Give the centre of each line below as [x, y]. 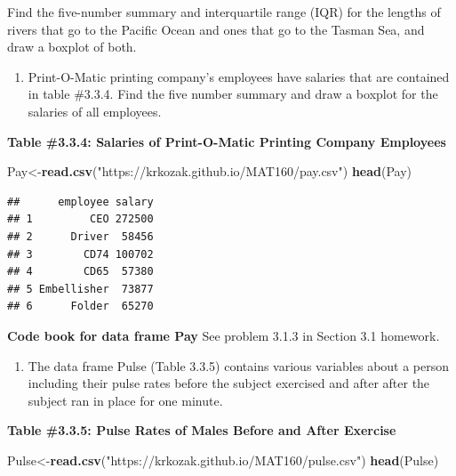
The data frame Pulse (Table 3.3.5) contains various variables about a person [239, 365]
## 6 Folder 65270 [80, 307]
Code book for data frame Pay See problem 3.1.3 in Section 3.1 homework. [224, 335]
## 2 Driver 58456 [80, 236]
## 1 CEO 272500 [80, 219]
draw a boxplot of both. [72, 47]
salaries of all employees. [95, 111]
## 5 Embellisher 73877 [80, 289]
